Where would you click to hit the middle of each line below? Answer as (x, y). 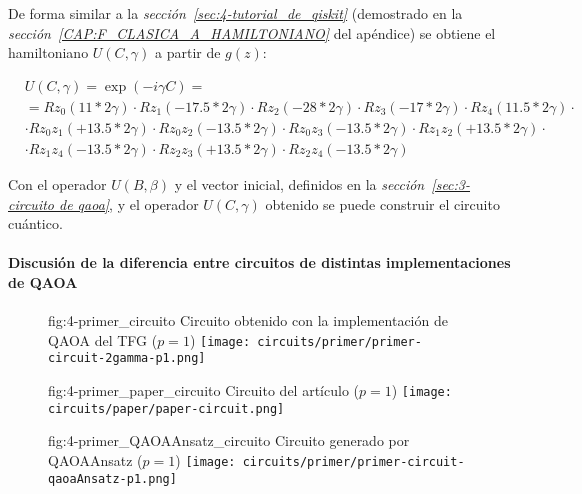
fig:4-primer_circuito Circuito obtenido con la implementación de (248, 320)
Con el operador (57, 183)
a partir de (188, 52)
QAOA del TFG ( (103, 339)
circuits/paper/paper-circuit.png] (166, 408)
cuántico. (35, 223)
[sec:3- (451, 183)
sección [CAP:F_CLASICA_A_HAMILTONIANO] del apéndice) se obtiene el (252, 32)
